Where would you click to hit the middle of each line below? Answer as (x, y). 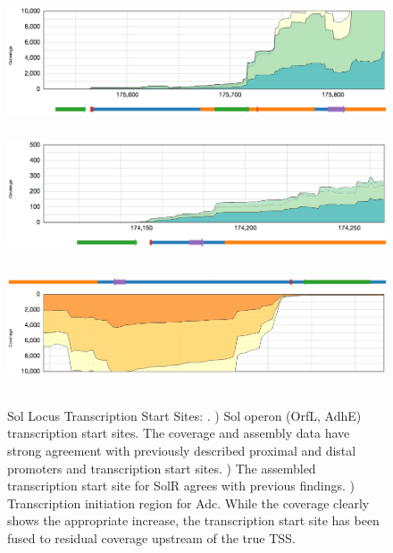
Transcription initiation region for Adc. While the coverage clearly (188, 503)
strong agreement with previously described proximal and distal (182, 450)
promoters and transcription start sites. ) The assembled (162, 468)
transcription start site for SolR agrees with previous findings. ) (181, 486)
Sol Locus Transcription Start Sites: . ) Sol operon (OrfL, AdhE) (184, 415)
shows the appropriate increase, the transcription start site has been (193, 520)
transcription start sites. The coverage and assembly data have (179, 433)
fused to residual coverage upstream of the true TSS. (151, 537)
